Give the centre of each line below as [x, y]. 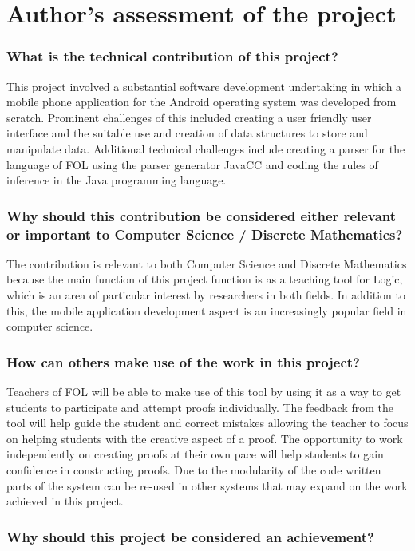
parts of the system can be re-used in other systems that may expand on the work [207, 485]
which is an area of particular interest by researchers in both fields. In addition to [206, 295]
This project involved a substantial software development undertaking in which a [204, 86]
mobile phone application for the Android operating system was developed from [202, 102]
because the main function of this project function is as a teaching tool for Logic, [205, 279]
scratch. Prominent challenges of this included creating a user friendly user [189, 117]
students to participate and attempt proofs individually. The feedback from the [200, 407]
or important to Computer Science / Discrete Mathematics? [205, 234]
